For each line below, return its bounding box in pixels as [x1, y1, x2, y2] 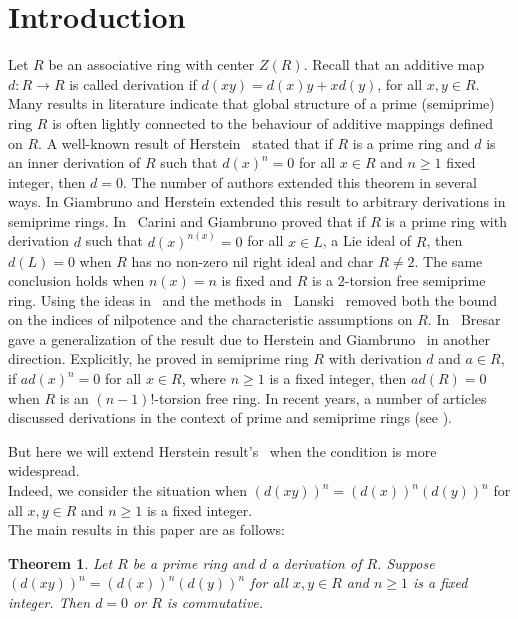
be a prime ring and [132, 552, 255, 573]
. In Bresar [427, 309, 501, 330]
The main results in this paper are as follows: [8, 519, 285, 540]
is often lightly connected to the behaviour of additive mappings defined [52, 112, 493, 133]
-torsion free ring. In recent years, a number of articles [154, 387, 487, 408]
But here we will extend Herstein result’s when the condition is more [8, 440, 437, 461]
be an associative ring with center [48, 54, 255, 75]
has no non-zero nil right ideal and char [131, 250, 374, 271]
